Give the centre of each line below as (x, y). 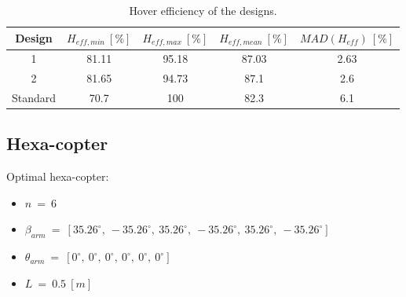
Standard (34, 97)
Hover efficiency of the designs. (203, 10)
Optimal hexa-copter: (58, 176)
